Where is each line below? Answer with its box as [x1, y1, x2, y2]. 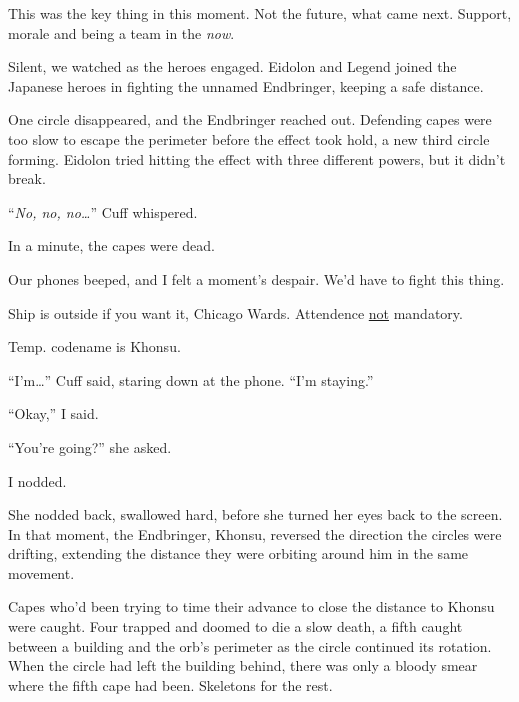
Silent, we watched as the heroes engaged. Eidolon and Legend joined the [8, 56, 457, 77]
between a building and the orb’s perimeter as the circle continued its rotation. [8, 635, 492, 656]
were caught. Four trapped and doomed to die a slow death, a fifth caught [8, 616, 463, 637]
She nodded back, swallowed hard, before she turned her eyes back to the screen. [8, 504, 503, 525]
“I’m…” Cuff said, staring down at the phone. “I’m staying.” [8, 369, 374, 390]
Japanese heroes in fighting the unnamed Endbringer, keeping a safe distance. [8, 75, 484, 96]
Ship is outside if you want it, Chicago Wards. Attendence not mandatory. [8, 302, 463, 323]
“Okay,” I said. [8, 403, 99, 424]
